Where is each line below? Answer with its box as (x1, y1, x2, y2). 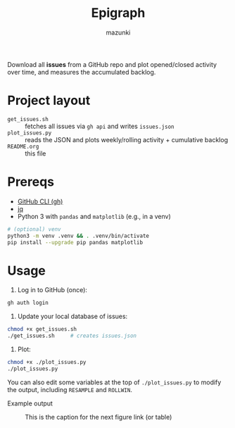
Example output (7, 399, 53, 408)
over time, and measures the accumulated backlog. (7, 68, 156, 76)
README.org (7, 143, 39, 150)
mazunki (106, 28, 131, 37)
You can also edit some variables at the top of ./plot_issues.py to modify (7, 378, 222, 386)
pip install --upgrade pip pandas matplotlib (7, 239, 143, 246)
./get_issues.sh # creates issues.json (7, 332, 137, 339)
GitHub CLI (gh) (17, 197, 63, 206)
